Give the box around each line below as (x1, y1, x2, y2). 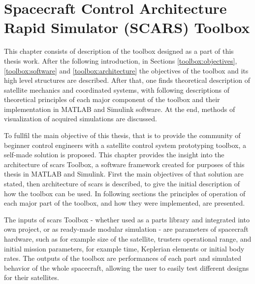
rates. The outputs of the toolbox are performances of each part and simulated (4, 253, 241, 263)
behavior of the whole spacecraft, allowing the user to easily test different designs (4, 262, 249, 273)
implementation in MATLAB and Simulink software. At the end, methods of (4, 104, 235, 114)
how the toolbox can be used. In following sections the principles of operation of (4, 188, 246, 198)
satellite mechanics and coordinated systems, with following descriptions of (4, 84, 229, 95)
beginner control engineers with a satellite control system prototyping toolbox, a (4, 140, 247, 150)
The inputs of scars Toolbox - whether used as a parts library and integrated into (4, 214, 250, 224)
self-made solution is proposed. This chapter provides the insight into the (4, 149, 224, 160)
